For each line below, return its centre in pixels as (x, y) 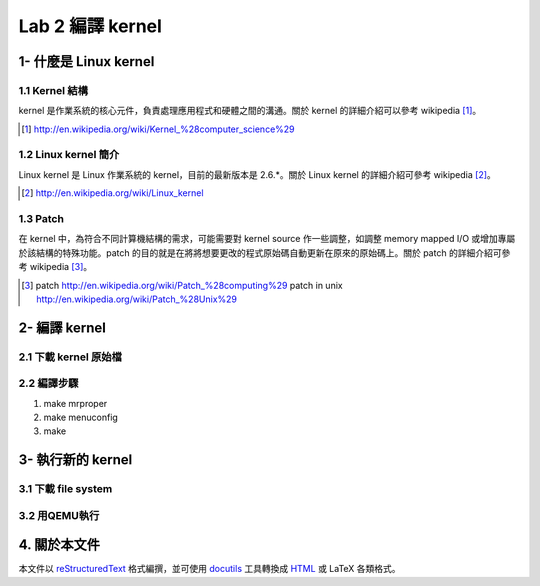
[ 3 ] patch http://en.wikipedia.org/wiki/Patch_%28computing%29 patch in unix (182, 285)
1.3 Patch (41, 218)
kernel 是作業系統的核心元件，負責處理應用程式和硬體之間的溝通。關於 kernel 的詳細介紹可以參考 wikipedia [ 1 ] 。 (250, 111)
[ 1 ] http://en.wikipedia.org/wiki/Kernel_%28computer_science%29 (158, 129)
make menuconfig (81, 417)
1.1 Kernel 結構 (53, 90)
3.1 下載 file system (65, 489)
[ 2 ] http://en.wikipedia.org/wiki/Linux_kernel (112, 193)
